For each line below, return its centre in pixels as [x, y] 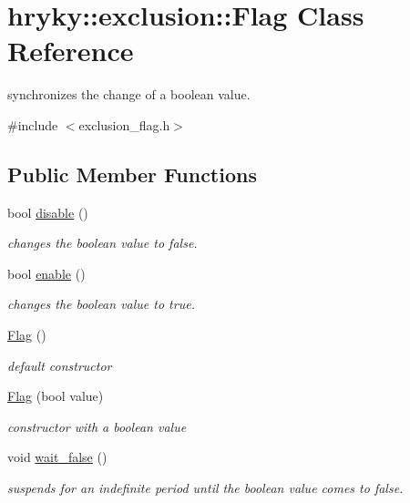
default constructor [60, 365]
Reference [71, 51]
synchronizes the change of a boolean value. [129, 94]
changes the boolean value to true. [101, 304]
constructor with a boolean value [97, 426]
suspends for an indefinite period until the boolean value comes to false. [205, 488]
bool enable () [46, 273]
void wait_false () [57, 457]
